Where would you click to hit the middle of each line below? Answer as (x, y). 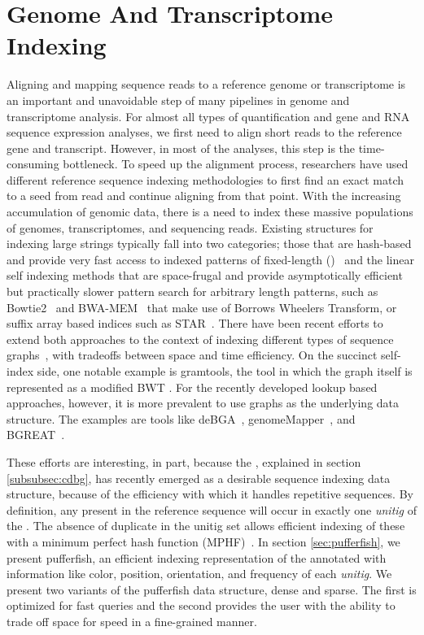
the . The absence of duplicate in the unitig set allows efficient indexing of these (206, 526)
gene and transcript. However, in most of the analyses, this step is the (181, 148)
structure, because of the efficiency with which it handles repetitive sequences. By (210, 494)
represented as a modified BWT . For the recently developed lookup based (192, 387)
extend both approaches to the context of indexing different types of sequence (200, 339)
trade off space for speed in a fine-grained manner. (132, 621)
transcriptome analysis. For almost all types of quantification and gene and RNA (208, 116)
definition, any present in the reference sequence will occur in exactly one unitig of (212, 509)
